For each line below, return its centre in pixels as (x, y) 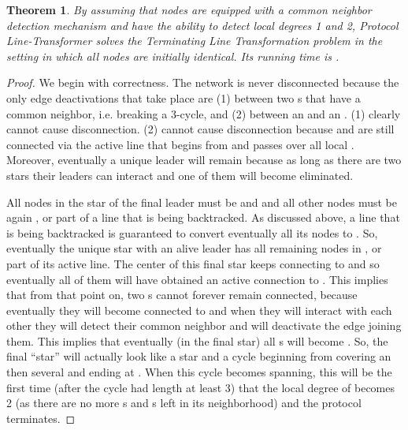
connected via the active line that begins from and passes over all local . (180, 144)
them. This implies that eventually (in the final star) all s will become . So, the (197, 340)
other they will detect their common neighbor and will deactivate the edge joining (204, 325)
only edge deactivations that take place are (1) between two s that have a (184, 97)
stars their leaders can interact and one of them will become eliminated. (180, 175)
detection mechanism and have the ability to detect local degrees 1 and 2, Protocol (202, 25)
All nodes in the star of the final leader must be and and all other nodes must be (202, 202)
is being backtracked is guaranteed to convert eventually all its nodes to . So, (192, 232)
